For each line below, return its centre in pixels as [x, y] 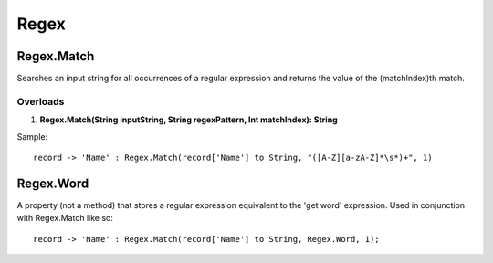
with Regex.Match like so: [65, 218]
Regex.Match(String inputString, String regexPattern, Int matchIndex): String [189, 120]
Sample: [32, 136]
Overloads [41, 101]
